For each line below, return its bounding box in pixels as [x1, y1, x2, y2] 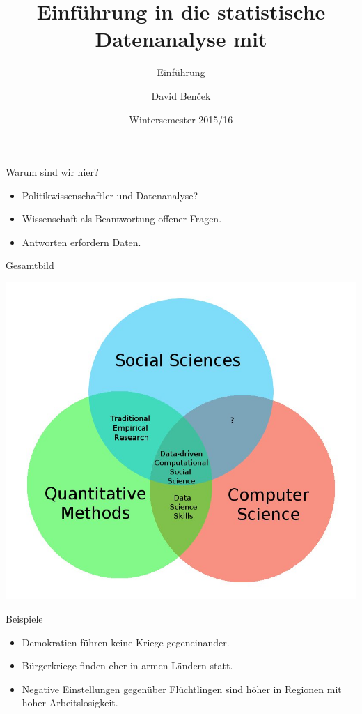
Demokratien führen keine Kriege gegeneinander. [22, 635, 230, 649]
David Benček [151, 88, 211, 102]
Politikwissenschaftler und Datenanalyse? [22, 188, 198, 202]
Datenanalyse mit [95, 24, 267, 53]
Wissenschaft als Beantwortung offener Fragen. [22, 211, 222, 226]
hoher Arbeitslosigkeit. [22, 695, 118, 710]
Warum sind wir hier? [6, 165, 99, 179]
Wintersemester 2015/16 [129, 112, 233, 126]
